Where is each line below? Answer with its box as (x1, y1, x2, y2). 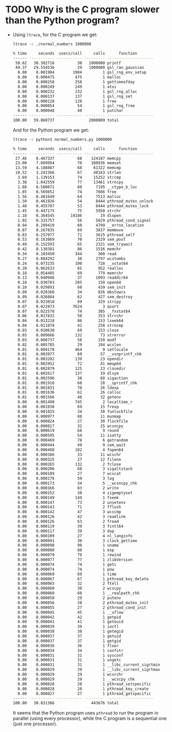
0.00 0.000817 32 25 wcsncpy (17, 423, 124, 429)
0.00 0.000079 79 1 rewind (17, 553, 122, 558)
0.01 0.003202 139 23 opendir (17, 356, 124, 362)
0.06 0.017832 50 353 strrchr (17, 314, 124, 319)
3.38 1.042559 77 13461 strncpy (17, 179, 124, 185)
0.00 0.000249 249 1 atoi (17, 84, 117, 89)
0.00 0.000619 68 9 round (17, 428, 119, 433)
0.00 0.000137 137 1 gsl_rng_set (17, 94, 133, 99)
